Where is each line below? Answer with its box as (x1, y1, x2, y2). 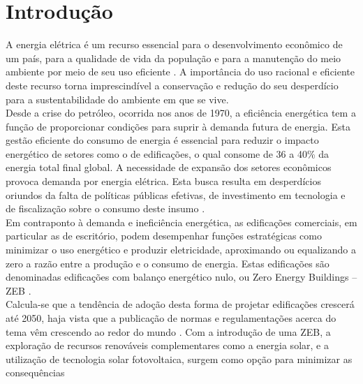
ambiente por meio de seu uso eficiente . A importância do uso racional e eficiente (6, 64, 355, 79)
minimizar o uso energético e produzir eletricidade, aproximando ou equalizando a (6, 242, 356, 257)
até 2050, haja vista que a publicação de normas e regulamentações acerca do (6, 311, 336, 325)
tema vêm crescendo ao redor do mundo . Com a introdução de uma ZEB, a (6, 324, 331, 339)
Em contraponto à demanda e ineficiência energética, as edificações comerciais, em (6, 214, 357, 229)
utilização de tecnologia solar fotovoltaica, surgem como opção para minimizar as (6, 351, 353, 366)
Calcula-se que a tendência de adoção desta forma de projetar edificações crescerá (6, 297, 355, 311)
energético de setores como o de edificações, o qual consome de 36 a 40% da (6, 146, 329, 161)
